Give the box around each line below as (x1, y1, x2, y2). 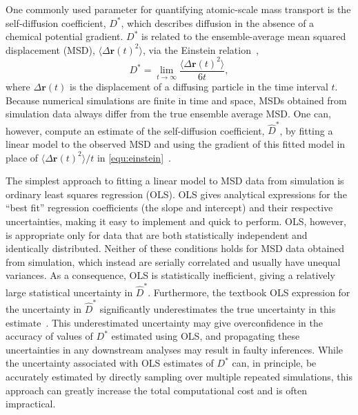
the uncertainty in (6, 302, 82, 316)
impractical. (6, 396, 56, 411)
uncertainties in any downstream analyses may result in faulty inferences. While (6, 342, 344, 356)
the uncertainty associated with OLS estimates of (6, 356, 214, 370)
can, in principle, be (232, 356, 317, 370)
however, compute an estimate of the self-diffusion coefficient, (6, 123, 265, 137)
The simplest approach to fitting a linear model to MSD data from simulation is (6, 173, 344, 188)
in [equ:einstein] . (97, 150, 171, 164)
